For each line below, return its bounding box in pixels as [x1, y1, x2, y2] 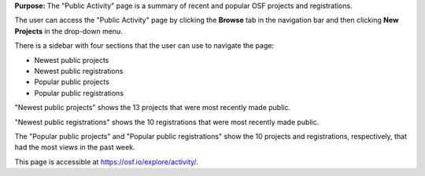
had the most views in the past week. [14, 142, 135, 152]
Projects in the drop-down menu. [14, 26, 124, 35]
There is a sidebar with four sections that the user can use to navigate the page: [14, 41, 275, 50]
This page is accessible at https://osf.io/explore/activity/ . [14, 157, 198, 167]
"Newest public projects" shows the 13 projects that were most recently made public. [14, 103, 291, 112]
